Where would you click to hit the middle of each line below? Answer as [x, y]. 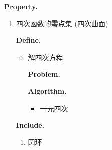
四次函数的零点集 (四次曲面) [62, 23]
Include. [30, 125]
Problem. [44, 74]
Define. [28, 40]
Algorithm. [47, 91]
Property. [21, 6]
